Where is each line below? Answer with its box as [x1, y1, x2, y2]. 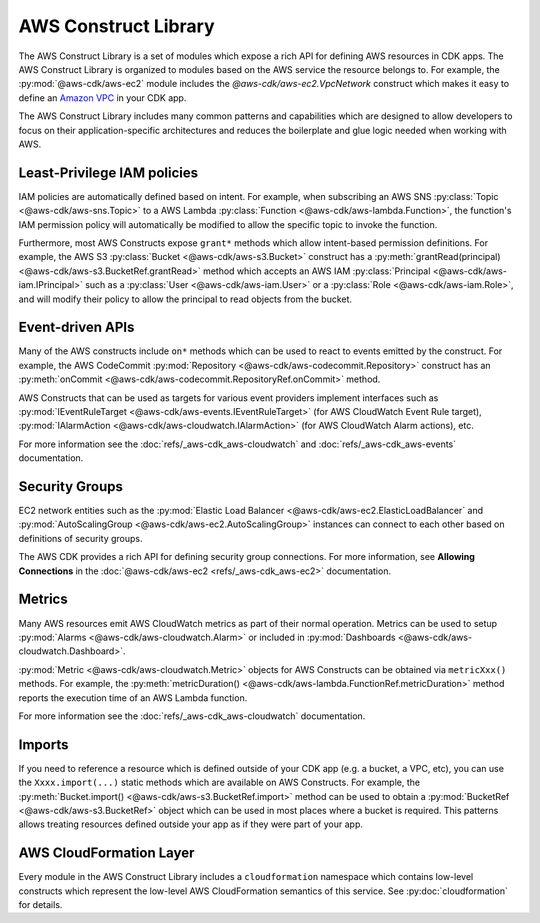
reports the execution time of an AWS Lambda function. [18, 691, 248, 704]
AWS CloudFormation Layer [18, 845, 195, 862]
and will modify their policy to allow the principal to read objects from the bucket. [18, 293, 353, 305]
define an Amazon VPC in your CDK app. [18, 91, 187, 104]
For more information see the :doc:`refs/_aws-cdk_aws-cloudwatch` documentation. [18, 710, 366, 722]
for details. [18, 899, 63, 911]
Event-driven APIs [18, 319, 135, 336]
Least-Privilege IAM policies [18, 164, 199, 181]
